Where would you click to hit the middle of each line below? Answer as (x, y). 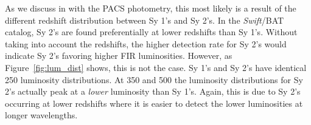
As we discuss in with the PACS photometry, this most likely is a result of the (151, 8)
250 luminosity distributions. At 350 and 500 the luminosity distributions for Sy (154, 79)
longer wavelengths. (41, 115)
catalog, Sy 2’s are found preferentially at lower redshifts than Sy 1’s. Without (151, 32)
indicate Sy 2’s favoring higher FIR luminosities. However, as (119, 56)
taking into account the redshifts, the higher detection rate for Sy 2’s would (146, 43)
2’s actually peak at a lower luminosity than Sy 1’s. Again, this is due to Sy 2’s (153, 91)
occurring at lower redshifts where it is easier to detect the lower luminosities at (154, 103)
